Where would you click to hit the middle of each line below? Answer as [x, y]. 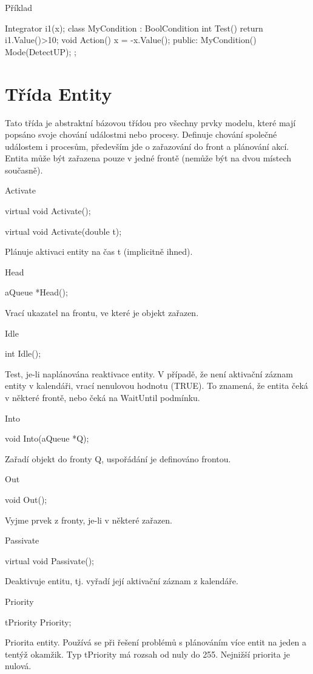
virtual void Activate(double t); [63, 231]
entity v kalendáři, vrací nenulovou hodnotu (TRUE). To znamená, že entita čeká [156, 386]
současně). [24, 170]
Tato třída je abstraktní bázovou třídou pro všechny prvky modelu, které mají [150, 122]
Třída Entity [59, 93]
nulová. [18, 666]
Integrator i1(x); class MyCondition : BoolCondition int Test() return [134, 28]
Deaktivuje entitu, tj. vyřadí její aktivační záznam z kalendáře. [122, 581]
